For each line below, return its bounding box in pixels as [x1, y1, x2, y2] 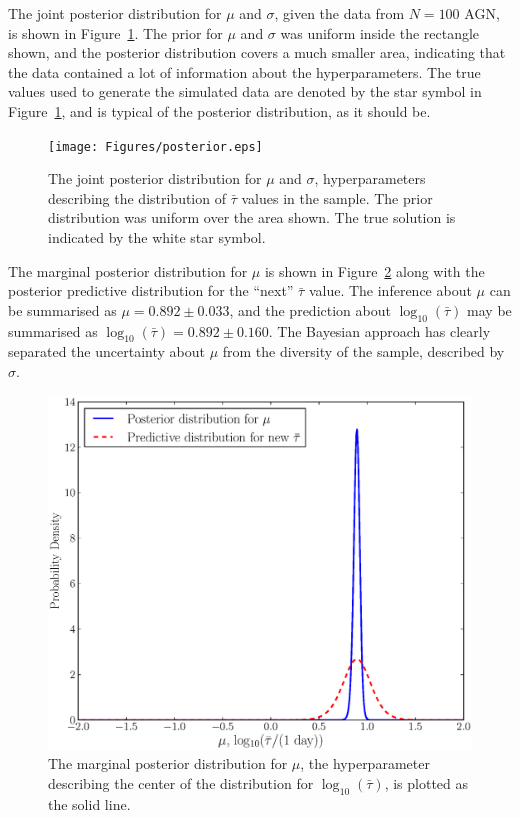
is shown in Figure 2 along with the [264, 260, 485, 281]
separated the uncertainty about [8, 341, 205, 362]
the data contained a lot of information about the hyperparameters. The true [8, 61, 481, 82]
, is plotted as [384, 772, 469, 793]
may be [467, 299, 512, 320]
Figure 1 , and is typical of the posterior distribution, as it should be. [8, 100, 431, 121]
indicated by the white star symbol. [48, 227, 266, 247]
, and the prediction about [229, 299, 391, 320]
